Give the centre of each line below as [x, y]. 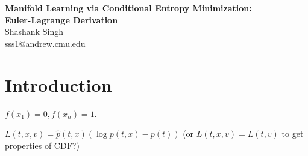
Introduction [58, 84]
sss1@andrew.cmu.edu [45, 43]
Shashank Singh [34, 31]
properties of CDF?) [42, 145]
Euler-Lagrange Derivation [61, 19]
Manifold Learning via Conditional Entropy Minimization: [128, 8]
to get [293, 133]
